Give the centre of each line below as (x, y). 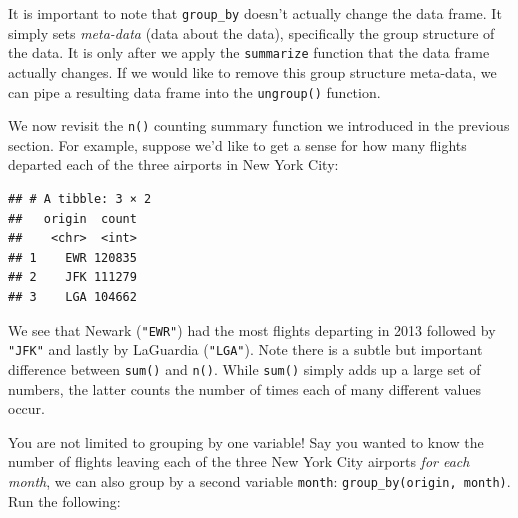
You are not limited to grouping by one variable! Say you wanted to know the (246, 441)
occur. (26, 408)
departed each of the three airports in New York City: (173, 164)
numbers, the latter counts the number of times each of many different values (244, 388)
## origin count (72, 218)
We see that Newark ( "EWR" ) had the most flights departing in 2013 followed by (252, 329)
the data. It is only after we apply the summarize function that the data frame (249, 52)
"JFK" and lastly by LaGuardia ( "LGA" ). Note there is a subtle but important (245, 349)
